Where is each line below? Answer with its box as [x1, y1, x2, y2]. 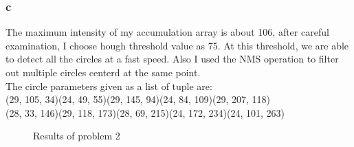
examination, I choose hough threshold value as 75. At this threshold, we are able [5, 38, 349, 52]
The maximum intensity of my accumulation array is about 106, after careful [5, 25, 329, 39]
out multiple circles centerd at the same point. [5, 65, 201, 79]
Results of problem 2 [33, 128, 120, 143]
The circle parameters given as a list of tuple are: [5, 78, 212, 93]
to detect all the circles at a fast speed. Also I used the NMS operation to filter [5, 52, 339, 66]
